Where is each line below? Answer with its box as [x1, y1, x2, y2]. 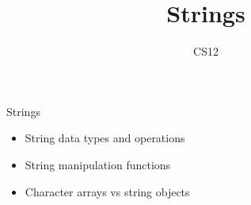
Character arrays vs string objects [25, 183, 190, 199]
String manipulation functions [25, 156, 171, 172]
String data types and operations [25, 130, 185, 146]
